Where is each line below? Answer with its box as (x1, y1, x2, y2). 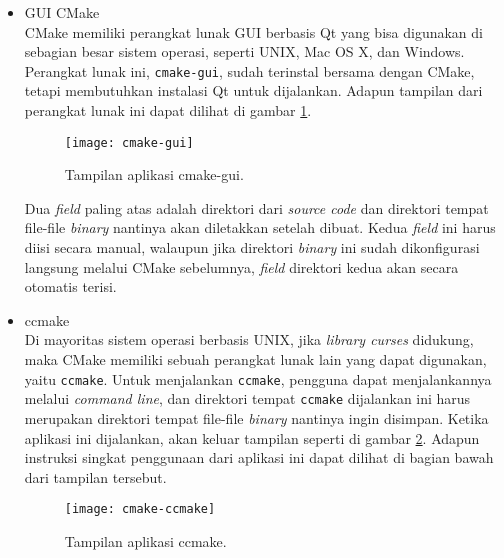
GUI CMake (24, 2, 100, 22)
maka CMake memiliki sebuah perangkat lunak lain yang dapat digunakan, (24, 349, 487, 370)
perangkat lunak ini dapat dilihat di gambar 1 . (24, 100, 312, 121)
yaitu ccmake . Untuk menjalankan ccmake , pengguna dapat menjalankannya (24, 368, 492, 389)
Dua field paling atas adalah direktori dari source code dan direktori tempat (24, 197, 489, 218)
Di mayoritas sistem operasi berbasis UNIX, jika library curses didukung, (24, 329, 474, 350)
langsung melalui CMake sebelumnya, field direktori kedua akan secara (24, 256, 459, 277)
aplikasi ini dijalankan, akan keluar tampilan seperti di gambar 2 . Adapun (24, 427, 480, 448)
